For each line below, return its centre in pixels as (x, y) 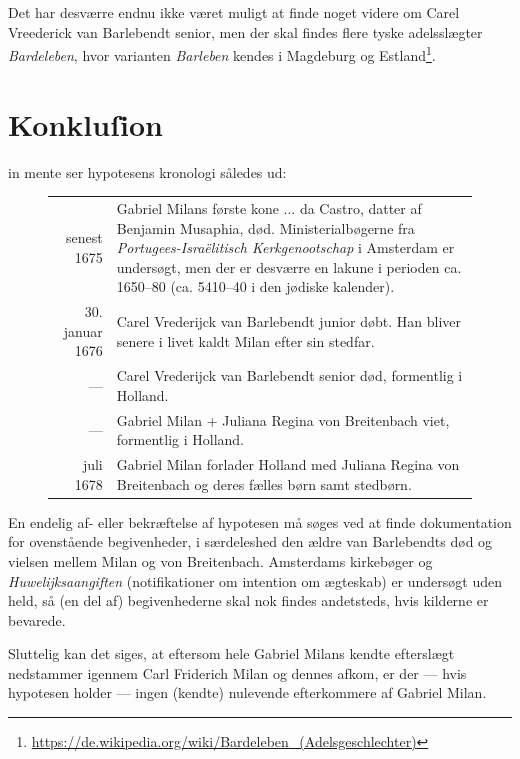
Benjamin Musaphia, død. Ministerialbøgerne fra (265, 227)
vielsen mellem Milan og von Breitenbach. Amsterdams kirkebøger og (220, 560)
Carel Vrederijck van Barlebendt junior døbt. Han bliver (289, 320)
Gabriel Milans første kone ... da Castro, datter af (269, 207)
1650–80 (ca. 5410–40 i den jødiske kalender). (255, 286)
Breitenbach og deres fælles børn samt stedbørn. (264, 483)
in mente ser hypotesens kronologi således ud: (147, 171)
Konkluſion (85, 123)
